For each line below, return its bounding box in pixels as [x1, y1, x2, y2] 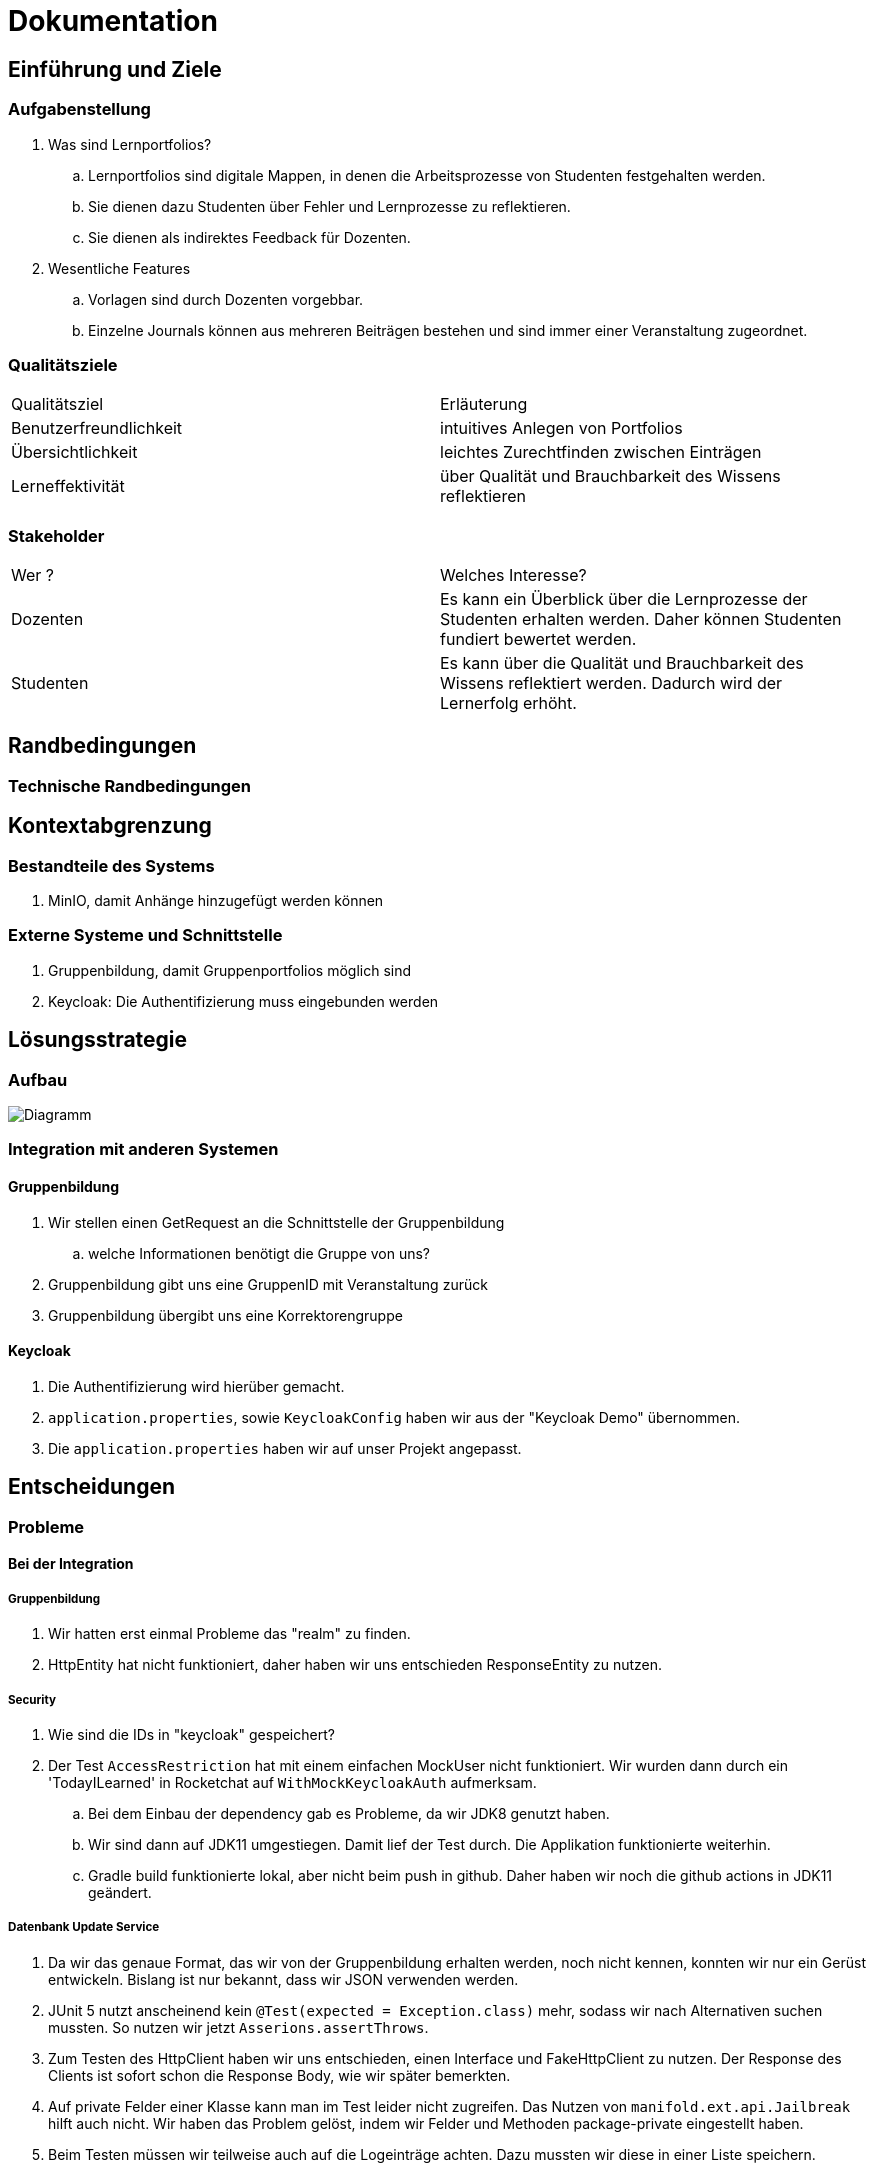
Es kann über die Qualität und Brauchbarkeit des [440, 653, 804, 674]
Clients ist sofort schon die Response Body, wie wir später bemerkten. [48, 2066, 511, 2084]
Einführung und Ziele [8, 56, 222, 82]
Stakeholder [8, 525, 105, 546]
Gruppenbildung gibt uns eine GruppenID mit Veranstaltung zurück [48, 1275, 488, 1293]
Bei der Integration [8, 1555, 134, 1573]
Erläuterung [440, 394, 528, 415]
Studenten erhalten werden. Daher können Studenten [440, 609, 842, 630]
